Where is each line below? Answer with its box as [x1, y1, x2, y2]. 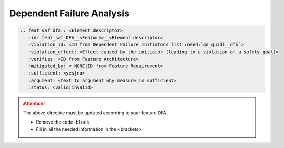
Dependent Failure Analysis [9, 8, 130, 19]
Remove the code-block [36, 119, 89, 125]
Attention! [23, 100, 45, 107]
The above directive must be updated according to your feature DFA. [23, 110, 168, 116]
